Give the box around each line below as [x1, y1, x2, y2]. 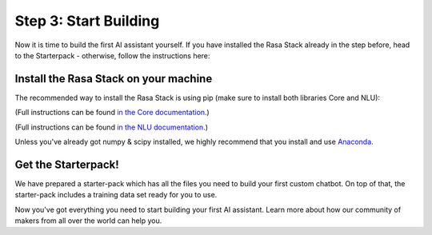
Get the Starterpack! [14, 157, 119, 171]
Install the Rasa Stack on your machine [14, 72, 213, 86]
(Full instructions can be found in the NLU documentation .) [14, 122, 208, 132]
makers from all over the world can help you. [14, 216, 162, 225]
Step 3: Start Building [14, 12, 160, 30]
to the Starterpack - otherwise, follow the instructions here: [14, 50, 210, 60]
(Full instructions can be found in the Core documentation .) [14, 108, 210, 117]
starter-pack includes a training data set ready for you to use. [14, 190, 218, 200]
